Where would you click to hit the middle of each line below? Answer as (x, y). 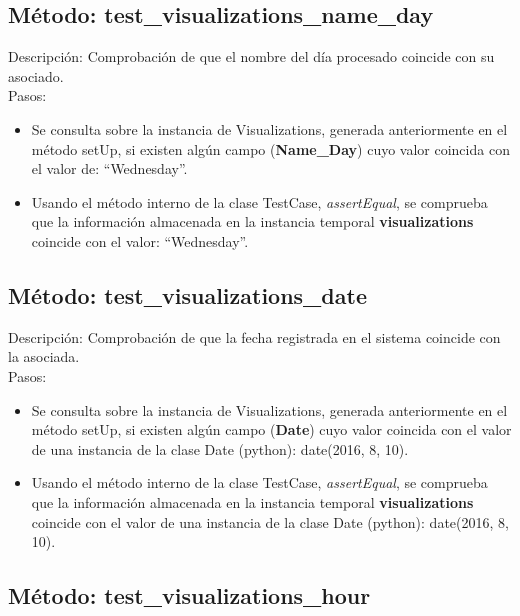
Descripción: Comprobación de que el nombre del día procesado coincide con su (251, 56)
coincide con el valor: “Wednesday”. (140, 240)
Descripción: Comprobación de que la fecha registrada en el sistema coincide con (254, 336)
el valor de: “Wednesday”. (109, 168)
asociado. (36, 75)
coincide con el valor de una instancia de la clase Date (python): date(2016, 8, (270, 521)
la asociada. (44, 356)
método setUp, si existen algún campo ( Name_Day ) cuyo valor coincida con (270, 148)
